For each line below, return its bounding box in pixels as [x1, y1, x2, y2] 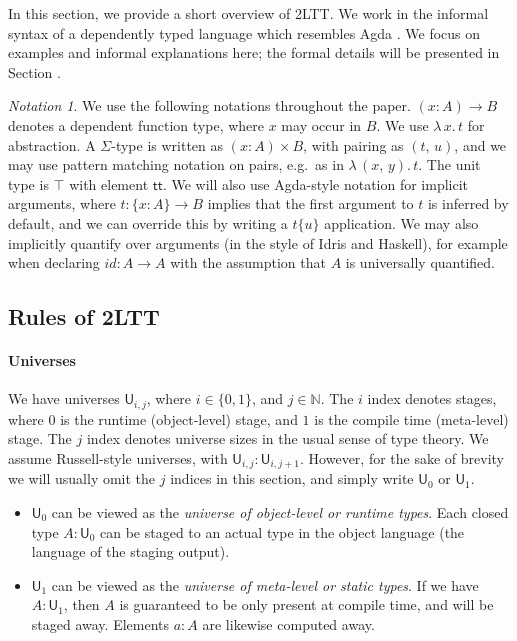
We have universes [8, 388, 120, 409]
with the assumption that [170, 252, 326, 273]
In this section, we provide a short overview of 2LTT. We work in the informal [8, 3, 489, 23]
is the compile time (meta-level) [314, 408, 509, 429]
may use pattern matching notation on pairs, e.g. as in [8, 154, 344, 175]
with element [69, 173, 149, 194]
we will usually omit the [8, 468, 156, 489]
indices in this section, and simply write [170, 468, 414, 489]
